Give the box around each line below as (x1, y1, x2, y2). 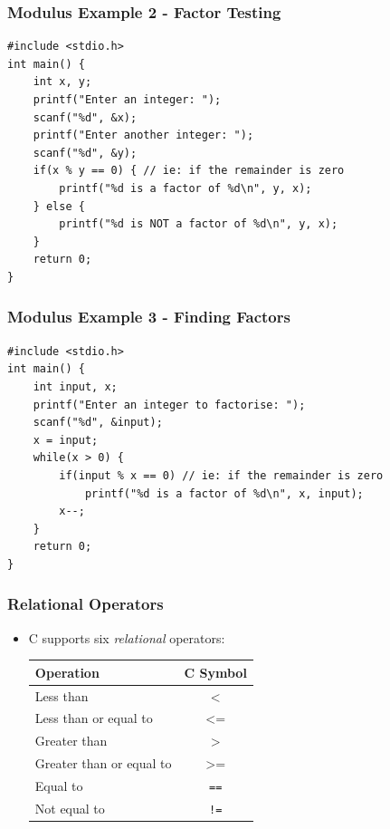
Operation (34, 662, 100, 681)
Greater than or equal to (34, 754, 172, 773)
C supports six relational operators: (28, 628, 225, 647)
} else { (33, 199, 85, 213)
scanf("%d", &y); (33, 146, 138, 159)
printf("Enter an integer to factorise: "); (33, 398, 306, 411)
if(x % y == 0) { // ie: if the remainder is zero (33, 164, 345, 178)
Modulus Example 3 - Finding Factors (7, 305, 290, 328)
